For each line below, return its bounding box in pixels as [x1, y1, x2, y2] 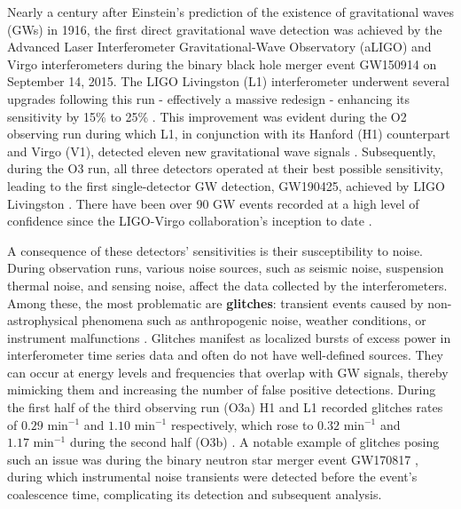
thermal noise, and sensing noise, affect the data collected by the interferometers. [7, 275, 448, 294]
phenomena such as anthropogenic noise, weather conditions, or [82, 311, 426, 330]
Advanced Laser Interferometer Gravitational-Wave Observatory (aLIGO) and [7, 37, 432, 56]
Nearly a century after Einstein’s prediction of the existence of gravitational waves [7, 3, 454, 20]
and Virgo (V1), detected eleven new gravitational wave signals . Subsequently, [7, 141, 436, 160]
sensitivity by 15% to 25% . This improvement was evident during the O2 [7, 107, 407, 125]
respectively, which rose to [170, 415, 314, 433]
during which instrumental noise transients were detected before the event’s [7, 467, 418, 486]
